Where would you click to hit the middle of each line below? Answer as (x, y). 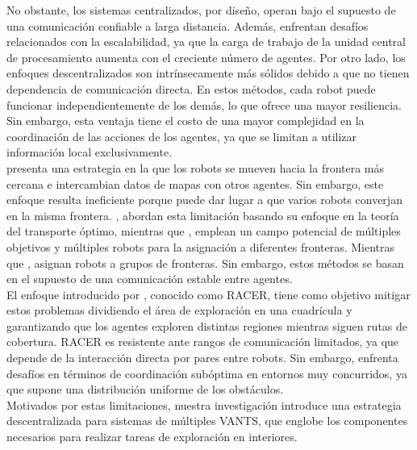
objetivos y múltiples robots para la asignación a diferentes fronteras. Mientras (201, 246)
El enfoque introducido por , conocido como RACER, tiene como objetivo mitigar (208, 294)
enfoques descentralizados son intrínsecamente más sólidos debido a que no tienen (208, 73)
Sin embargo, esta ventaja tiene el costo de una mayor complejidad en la (186, 121)
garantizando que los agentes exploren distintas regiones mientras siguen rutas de (207, 325)
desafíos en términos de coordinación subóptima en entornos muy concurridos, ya (207, 373)
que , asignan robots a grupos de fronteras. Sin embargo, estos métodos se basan (205, 262)
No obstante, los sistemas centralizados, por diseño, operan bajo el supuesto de (201, 10)
